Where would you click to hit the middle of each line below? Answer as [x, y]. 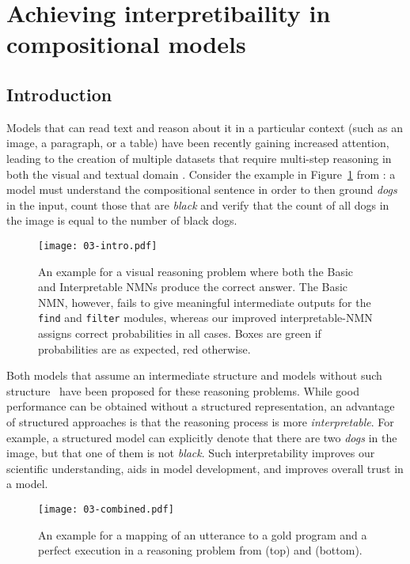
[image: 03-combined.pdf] [106, 509]
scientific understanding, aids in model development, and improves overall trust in [205, 468]
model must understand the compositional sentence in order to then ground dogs [202, 189]
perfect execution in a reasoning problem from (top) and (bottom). [200, 550]
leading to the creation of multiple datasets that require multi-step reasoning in [199, 158]
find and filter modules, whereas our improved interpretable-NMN [205, 318]
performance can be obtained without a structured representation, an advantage [201, 406]
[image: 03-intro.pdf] [98, 246]
